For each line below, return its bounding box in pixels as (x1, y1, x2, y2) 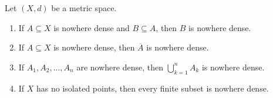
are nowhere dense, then (76, 60, 163, 73)
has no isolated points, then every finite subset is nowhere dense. (36, 82, 269, 94)
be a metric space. (51, 2, 117, 13)
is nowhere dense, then (53, 41, 135, 53)
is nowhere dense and (53, 21, 130, 33)
